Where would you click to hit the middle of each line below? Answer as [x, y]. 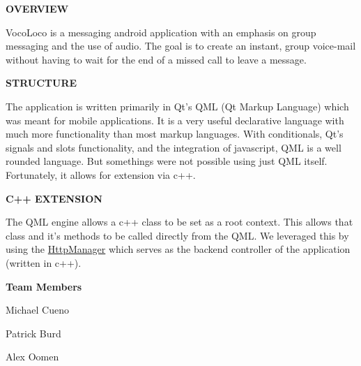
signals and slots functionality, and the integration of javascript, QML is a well [174, 147]
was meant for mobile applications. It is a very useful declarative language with [175, 120]
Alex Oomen [32, 357]
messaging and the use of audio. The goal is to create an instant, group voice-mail [181, 46]
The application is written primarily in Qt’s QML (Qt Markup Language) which [177, 106]
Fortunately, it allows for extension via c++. [101, 174]
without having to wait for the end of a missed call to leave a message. [156, 59]
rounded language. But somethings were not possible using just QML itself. [167, 161]
